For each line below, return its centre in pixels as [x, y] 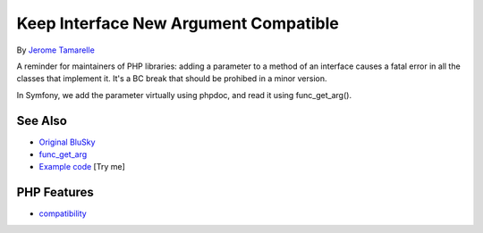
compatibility [63, 213]
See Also [42, 121]
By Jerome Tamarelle [56, 50]
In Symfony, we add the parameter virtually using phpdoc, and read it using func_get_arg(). [184, 95]
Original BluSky [67, 142]
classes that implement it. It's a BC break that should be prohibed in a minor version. [172, 79]
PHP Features [55, 192]
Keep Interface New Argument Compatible [178, 23]
